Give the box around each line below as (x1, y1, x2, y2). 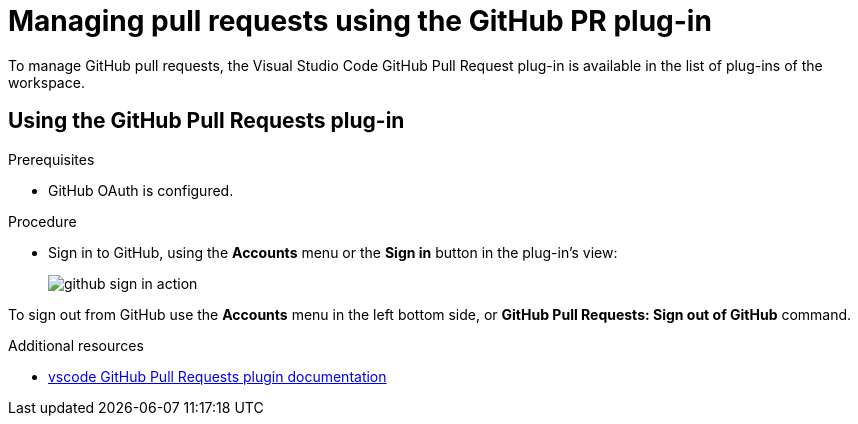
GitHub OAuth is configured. (48, 181, 234, 199)
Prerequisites (8, 150, 95, 168)
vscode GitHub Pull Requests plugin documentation (48, 367, 387, 385)
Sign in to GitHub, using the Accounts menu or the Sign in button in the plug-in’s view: (48, 243, 618, 261)
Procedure (8, 212, 77, 230)
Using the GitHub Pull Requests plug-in (8, 108, 405, 134)
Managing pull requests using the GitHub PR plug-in (8, 4, 712, 38)
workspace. (8, 73, 85, 91)
